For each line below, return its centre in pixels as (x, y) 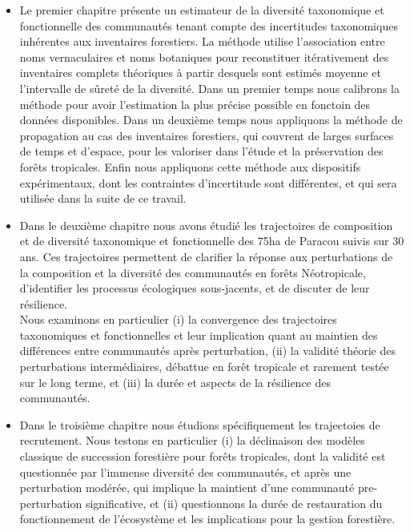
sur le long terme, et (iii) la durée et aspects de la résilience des (175, 382)
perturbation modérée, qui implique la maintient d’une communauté (187, 488)
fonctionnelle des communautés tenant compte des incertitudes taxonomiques (209, 25)
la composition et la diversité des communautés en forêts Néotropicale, (193, 272)
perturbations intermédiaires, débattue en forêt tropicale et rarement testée (204, 367)
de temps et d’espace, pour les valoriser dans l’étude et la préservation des (201, 151)
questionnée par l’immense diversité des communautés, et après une (185, 472)
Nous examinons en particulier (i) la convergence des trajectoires (178, 319)
